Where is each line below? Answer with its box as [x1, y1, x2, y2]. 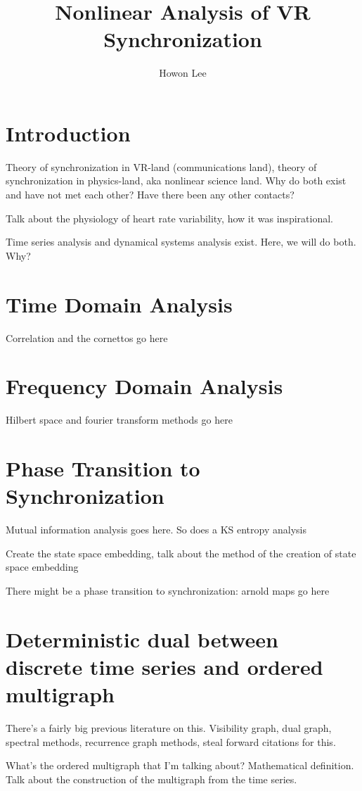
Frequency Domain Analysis [6, 372, 283, 400]
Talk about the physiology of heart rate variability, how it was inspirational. [6, 210, 333, 225]
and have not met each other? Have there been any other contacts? [6, 187, 295, 202]
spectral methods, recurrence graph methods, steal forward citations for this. [6, 734, 336, 749]
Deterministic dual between [6, 624, 278, 653]
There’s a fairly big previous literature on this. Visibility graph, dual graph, [6, 721, 332, 735]
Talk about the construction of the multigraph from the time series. [6, 771, 297, 786]
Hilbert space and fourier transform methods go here [6, 412, 233, 427]
